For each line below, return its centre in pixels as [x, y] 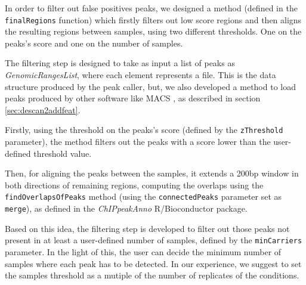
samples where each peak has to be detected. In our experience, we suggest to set [153, 263]
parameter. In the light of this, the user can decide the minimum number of [143, 252]
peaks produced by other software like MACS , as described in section [133, 98]
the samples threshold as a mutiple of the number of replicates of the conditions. [152, 275]
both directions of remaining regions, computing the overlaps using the [134, 185]
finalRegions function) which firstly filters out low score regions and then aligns [153, 19]
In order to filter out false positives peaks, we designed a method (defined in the [151, 8]
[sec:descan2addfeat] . [43, 109]
